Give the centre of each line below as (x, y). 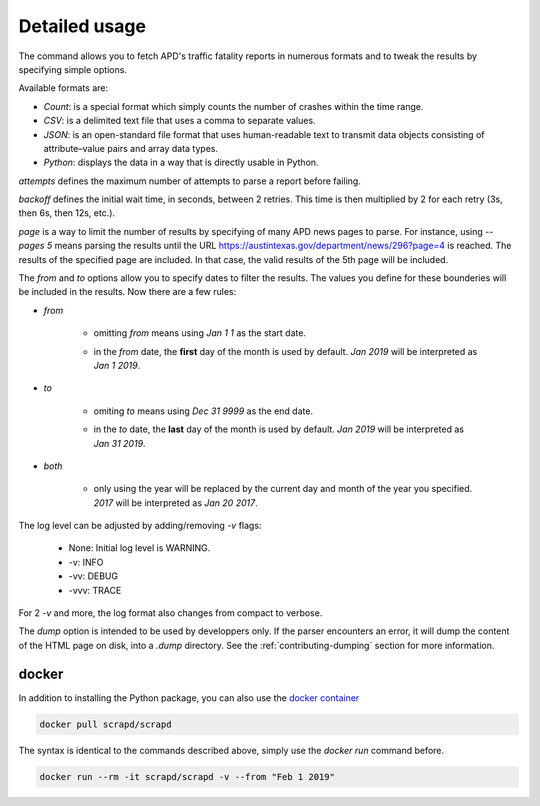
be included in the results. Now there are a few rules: (127, 292)
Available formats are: (63, 88)
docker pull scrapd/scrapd (105, 724)
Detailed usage (82, 26)
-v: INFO (86, 562)
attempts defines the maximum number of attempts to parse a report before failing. (190, 181)
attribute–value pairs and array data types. (131, 148)
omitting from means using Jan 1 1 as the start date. (200, 333)
